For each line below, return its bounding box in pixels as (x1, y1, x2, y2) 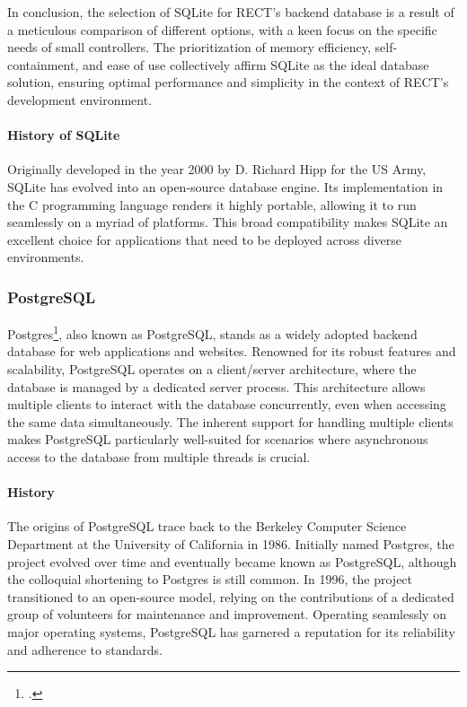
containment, (7, 55, 79, 74)
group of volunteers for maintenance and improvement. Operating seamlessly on (7, 605, 446, 624)
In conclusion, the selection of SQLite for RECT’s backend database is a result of (7, 3, 454, 21)
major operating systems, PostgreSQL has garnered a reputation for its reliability (7, 622, 455, 641)
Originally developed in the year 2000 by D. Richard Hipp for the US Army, (7, 160, 427, 179)
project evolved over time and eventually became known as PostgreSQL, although (7, 552, 457, 571)
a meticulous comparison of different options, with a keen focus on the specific (7, 20, 437, 39)
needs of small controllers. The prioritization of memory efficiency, (7, 38, 371, 57)
